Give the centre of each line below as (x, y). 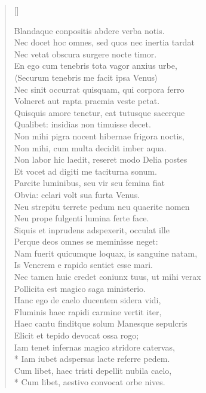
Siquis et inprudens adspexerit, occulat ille (92, 229)
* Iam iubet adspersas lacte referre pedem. (92, 359)
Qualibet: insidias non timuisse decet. (82, 124)
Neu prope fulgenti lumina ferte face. (82, 218)
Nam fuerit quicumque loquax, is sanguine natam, (106, 253)
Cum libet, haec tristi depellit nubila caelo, (93, 370)
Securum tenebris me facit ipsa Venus (86, 77)
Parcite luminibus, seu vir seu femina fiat (89, 183)
